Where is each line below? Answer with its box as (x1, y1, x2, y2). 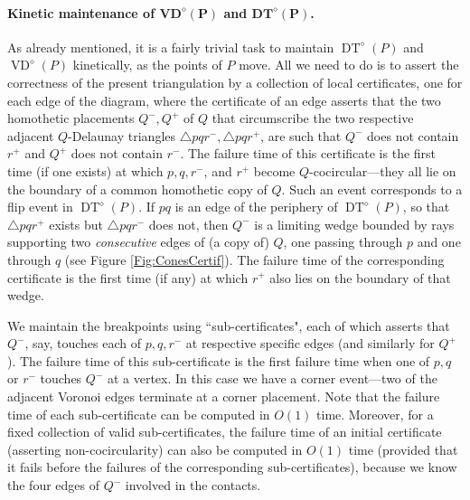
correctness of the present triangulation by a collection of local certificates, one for (7, 72, 463, 91)
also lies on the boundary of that (269, 268, 451, 287)
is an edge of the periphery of (174, 197, 338, 216)
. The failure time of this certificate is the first (180, 144, 437, 163)
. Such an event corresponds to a (281, 179, 463, 198)
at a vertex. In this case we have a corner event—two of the (107, 369, 437, 388)
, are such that (260, 126, 342, 145)
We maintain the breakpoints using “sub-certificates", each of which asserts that (7, 316, 450, 335)
